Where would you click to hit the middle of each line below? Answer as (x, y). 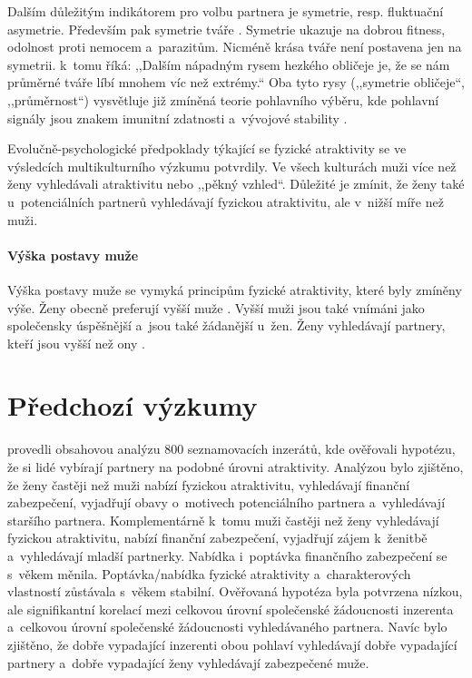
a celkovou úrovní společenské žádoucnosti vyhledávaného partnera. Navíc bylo (227, 627)
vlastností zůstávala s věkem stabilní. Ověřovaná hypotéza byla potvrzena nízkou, (235, 591)
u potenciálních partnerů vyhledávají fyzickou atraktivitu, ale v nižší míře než (226, 201)
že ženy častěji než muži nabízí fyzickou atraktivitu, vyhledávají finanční (209, 484)
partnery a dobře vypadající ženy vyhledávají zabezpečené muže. (188, 662)
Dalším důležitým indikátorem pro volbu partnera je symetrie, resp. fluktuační (226, 11)
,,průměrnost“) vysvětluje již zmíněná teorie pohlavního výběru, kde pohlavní (223, 99)
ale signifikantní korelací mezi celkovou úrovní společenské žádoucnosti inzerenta (231, 609)
